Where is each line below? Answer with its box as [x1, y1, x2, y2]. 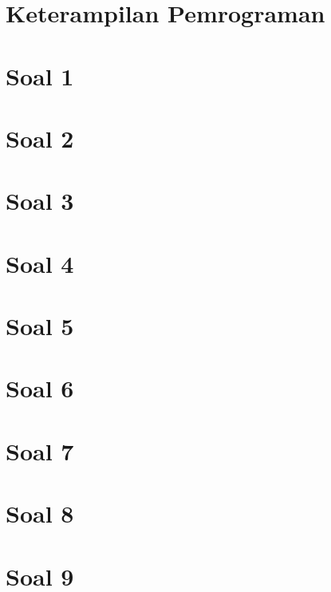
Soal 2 [6, 121, 74, 154]
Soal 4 [6, 247, 74, 279]
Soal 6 [6, 372, 74, 405]
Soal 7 [6, 434, 74, 467]
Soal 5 [6, 310, 74, 342]
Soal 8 [6, 497, 74, 530]
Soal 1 [6, 59, 74, 92]
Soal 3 [6, 184, 74, 217]
